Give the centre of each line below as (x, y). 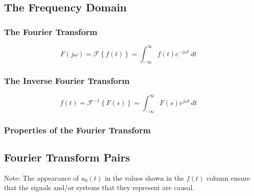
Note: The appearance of (42, 177)
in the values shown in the (144, 177)
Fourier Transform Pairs (67, 157)
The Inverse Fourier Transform (67, 81)
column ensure (228, 177)
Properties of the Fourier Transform (77, 130)
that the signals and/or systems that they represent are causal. (99, 187)
